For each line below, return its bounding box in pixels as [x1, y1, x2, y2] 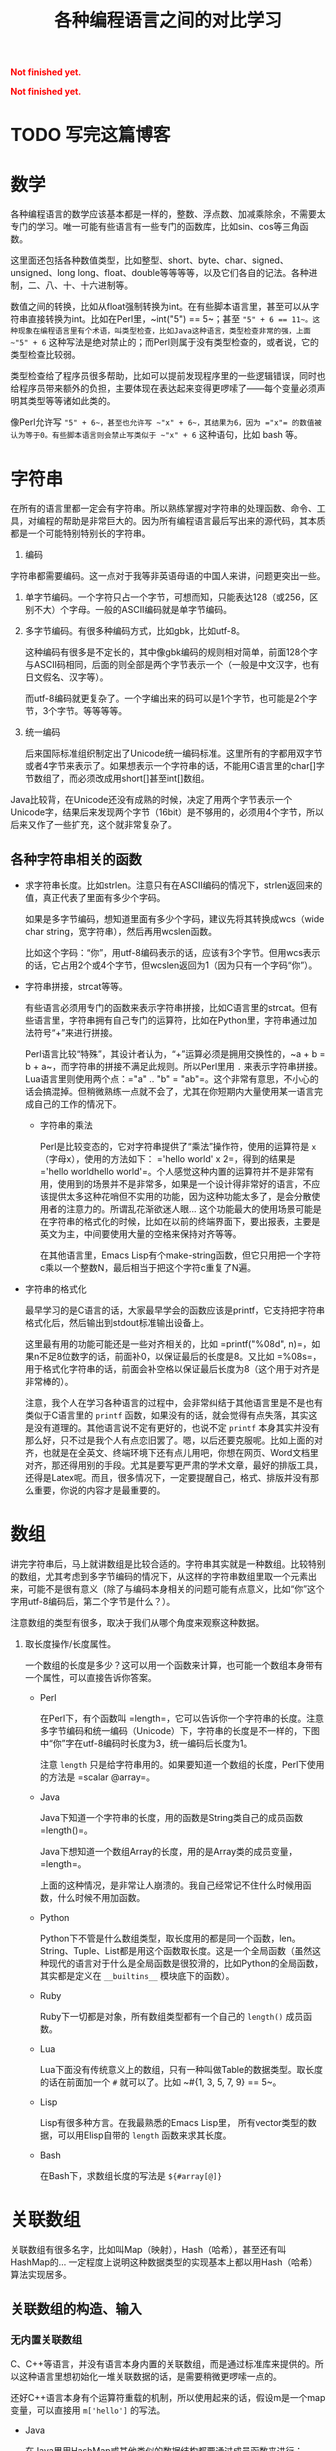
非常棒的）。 [24, 1376, 74, 1388]
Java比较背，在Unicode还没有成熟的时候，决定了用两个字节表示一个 [10, 794, 293, 806]
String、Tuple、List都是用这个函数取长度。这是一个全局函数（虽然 [39, 1945, 313, 1956]
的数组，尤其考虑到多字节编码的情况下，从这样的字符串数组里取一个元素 [10, 1571, 308, 1582]
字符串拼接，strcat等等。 [24, 981, 128, 993]
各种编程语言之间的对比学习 [53, 9, 282, 32]
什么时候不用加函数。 [57, 1892, 146, 1903]
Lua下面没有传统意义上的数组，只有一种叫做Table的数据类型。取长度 [39, 2064, 323, 2075]
